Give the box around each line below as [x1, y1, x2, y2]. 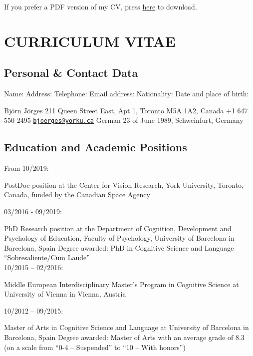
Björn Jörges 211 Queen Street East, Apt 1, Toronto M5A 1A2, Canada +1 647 [4, 105, 248, 115]
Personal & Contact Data [4, 65, 138, 80]
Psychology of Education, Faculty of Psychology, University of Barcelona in [4, 233, 235, 243]
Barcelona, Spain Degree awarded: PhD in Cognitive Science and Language [4, 242, 234, 253]
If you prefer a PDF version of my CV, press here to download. [4, 1, 197, 11]
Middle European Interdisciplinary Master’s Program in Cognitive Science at [4, 279, 239, 289]
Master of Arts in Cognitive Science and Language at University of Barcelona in [4, 322, 249, 333]
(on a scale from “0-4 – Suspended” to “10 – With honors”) [4, 342, 186, 352]
